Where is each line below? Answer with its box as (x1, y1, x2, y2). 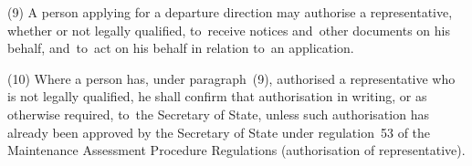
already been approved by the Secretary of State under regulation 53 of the (7, 122, 431, 141)
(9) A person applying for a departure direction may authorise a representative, (7, 3, 453, 21)
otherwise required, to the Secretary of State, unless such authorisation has (7, 104, 429, 123)
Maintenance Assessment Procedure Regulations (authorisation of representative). (7, 140, 466, 160)
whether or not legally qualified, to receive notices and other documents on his (7, 20, 450, 39)
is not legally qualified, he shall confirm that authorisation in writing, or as (7, 87, 427, 106)
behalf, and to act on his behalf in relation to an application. (7, 38, 354, 57)
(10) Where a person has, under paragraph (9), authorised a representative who (7, 68, 456, 88)
